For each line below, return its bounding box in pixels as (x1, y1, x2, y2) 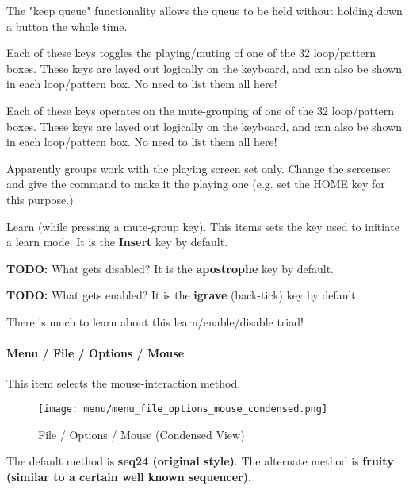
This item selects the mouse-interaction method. (6, 375, 241, 392)
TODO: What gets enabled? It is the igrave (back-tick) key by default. (6, 287, 359, 303)
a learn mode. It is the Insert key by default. (6, 233, 228, 250)
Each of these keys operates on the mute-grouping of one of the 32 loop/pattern (6, 102, 394, 118)
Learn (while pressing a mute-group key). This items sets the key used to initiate (6, 218, 399, 234)
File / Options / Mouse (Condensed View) (38, 426, 245, 442)
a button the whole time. (6, 17, 128, 34)
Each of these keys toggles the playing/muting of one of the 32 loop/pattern (6, 44, 376, 61)
